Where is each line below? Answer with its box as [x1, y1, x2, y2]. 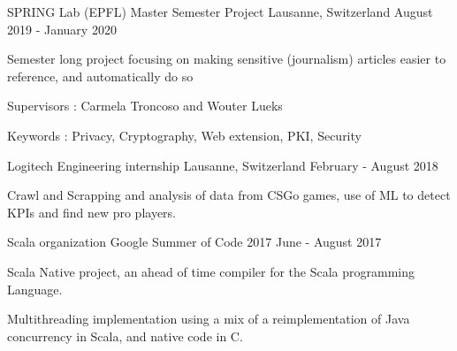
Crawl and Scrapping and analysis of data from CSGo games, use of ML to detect [7, 186, 451, 204]
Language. [7, 279, 63, 298]
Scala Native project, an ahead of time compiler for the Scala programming [7, 262, 415, 280]
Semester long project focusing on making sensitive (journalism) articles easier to [7, 50, 446, 68]
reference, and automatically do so [7, 66, 194, 85]
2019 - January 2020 [7, 19, 117, 38]
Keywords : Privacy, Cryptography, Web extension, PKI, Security [7, 126, 362, 144]
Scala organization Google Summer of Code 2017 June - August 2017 [7, 233, 382, 251]
